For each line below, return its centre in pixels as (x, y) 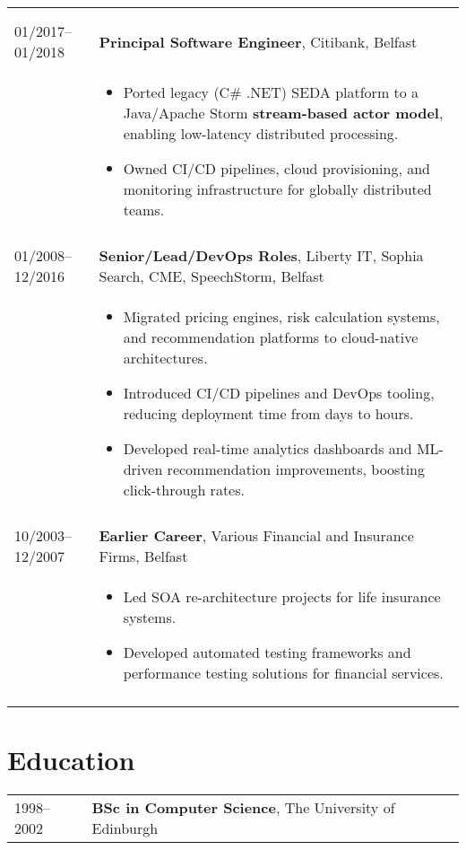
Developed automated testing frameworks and (267, 652)
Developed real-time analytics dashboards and (268, 448)
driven (143, 469)
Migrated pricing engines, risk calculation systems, (281, 316)
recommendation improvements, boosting (296, 469)
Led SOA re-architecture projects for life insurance (282, 596)
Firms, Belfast (143, 556)
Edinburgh (125, 828)
